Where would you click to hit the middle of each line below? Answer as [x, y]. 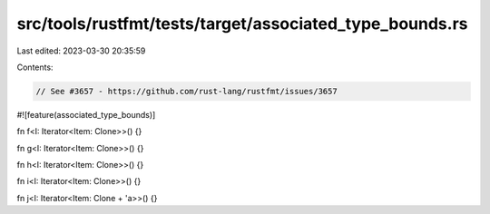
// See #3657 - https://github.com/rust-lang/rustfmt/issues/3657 [186, 91]
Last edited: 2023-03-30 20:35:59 [81, 51]
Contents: [35, 67]
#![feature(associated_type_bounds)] [86, 114]
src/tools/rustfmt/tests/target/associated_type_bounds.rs [242, 24]
